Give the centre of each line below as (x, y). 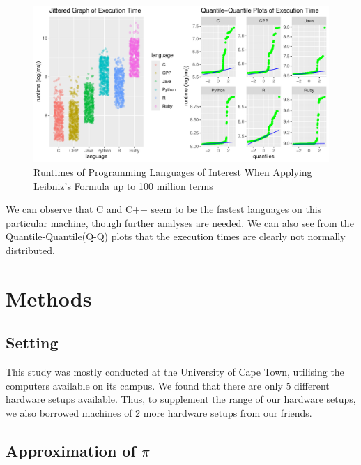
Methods (49, 298)
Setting (32, 342)
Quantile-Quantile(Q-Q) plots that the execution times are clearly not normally (176, 236)
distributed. (30, 250)
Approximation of (71, 450)
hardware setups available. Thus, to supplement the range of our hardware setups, (181, 399)
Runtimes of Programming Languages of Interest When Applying (173, 172)
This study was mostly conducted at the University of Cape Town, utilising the (175, 372)
